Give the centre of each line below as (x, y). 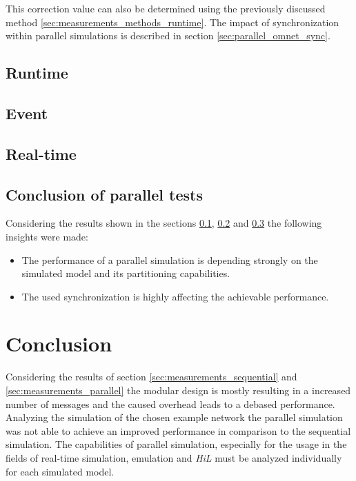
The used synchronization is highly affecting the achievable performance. (175, 296)
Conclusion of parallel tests (105, 194)
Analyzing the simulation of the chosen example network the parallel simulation (174, 417)
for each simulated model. (60, 471)
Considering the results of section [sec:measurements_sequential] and (151, 377)
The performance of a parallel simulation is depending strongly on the (170, 259)
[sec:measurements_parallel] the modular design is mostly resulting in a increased (178, 390)
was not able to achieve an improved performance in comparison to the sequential (178, 430)
